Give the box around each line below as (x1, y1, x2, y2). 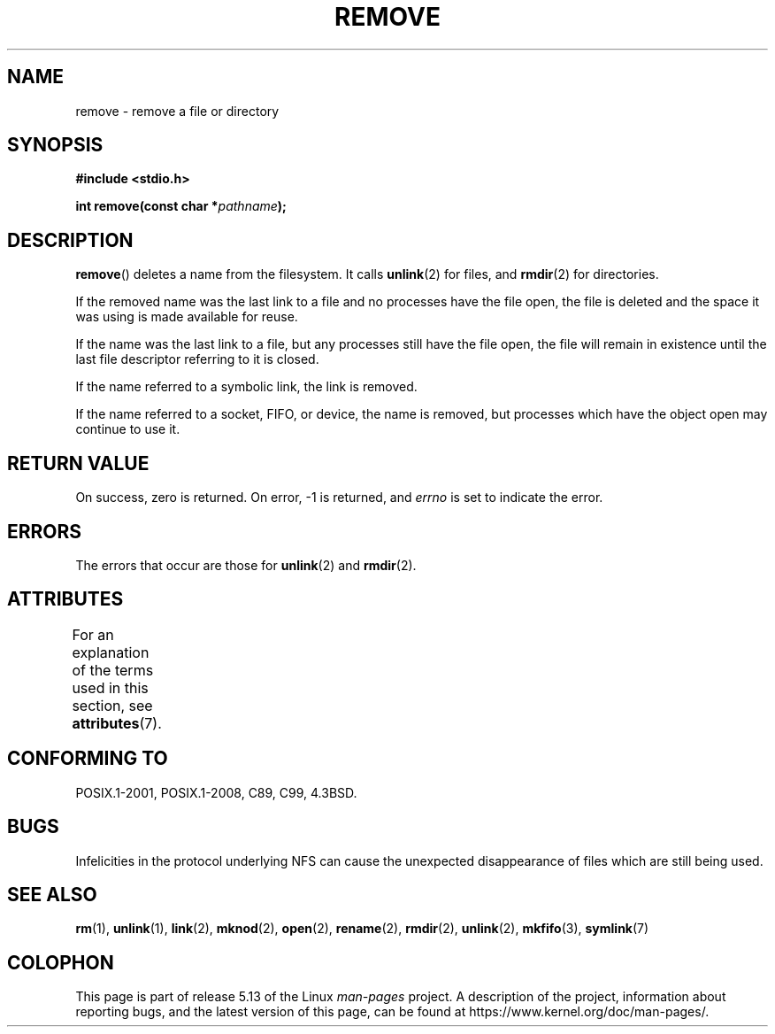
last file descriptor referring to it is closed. (75, 351, 319, 367)
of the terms (72, 660, 154, 679)
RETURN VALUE (7, 451, 150, 475)
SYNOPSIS (7, 134, 104, 157)
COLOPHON (7, 951, 114, 974)
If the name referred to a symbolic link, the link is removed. (75, 379, 418, 395)
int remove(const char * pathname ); (75, 198, 287, 214)
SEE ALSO (7, 883, 97, 906)
